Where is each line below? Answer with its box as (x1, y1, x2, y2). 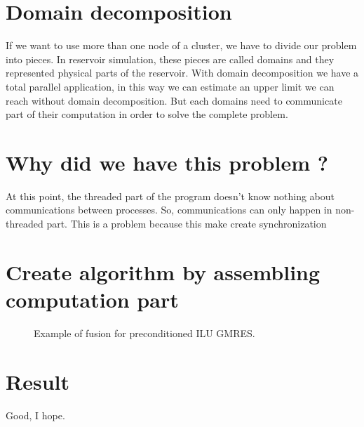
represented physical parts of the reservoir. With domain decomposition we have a (6, 65, 359, 80)
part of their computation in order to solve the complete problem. (6, 107, 288, 121)
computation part (6, 284, 179, 313)
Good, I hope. (6, 407, 65, 422)
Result (6, 367, 69, 395)
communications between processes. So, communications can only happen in (6, 202, 332, 217)
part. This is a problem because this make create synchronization (46, 216, 327, 230)
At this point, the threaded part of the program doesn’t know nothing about (6, 188, 335, 203)
